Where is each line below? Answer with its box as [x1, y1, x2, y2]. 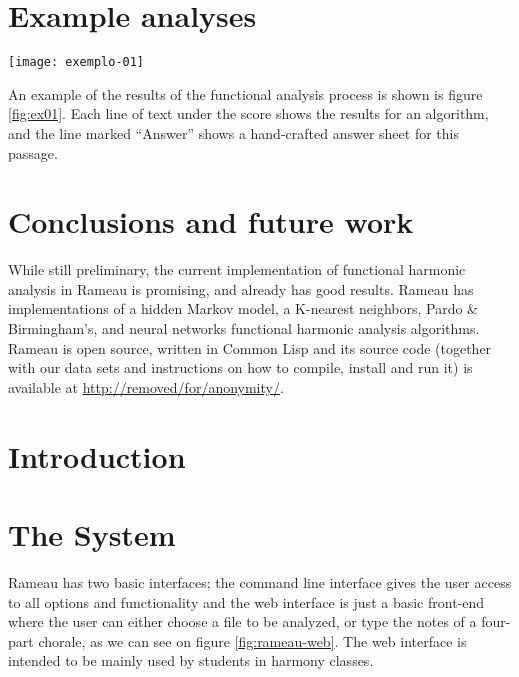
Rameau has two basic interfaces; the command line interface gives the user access [8, 571, 512, 592]
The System [8, 514, 176, 554]
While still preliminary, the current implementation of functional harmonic [8, 259, 466, 280]
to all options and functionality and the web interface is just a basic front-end [8, 591, 485, 612]
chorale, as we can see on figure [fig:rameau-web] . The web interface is [38, 630, 467, 651]
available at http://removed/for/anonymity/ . [8, 376, 284, 397]
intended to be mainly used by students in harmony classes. [8, 650, 374, 671]
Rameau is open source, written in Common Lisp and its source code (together [8, 337, 492, 358]
